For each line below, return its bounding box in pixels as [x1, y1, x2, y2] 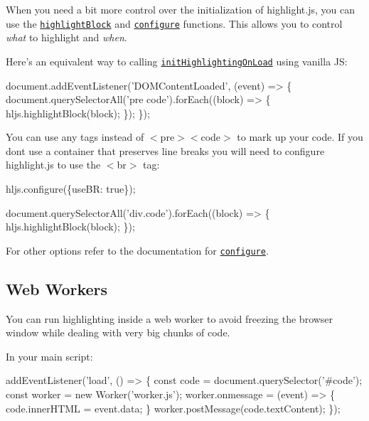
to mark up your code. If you [237, 129, 363, 144]
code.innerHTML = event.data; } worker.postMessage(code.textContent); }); [6, 400, 341, 415]
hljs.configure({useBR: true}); [6, 181, 136, 196]
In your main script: [6, 348, 93, 363]
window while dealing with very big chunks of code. [6, 325, 230, 340]
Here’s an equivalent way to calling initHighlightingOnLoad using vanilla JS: [6, 53, 348, 68]
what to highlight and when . [6, 30, 127, 45]
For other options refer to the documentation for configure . [6, 243, 269, 257]
